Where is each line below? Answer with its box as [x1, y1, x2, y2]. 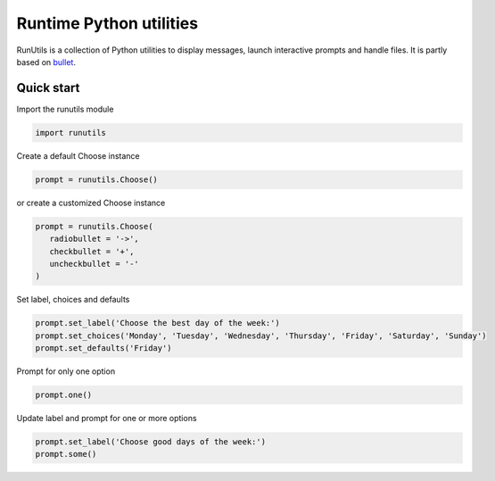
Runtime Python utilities [16, 13, 199, 33]
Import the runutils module [16, 104, 114, 114]
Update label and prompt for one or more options [16, 413, 197, 424]
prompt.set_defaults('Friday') [35, 344, 173, 353]
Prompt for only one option [16, 366, 116, 377]
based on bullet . [16, 56, 76, 67]
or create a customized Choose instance [16, 197, 166, 208]
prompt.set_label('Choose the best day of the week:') [35, 318, 280, 328]
